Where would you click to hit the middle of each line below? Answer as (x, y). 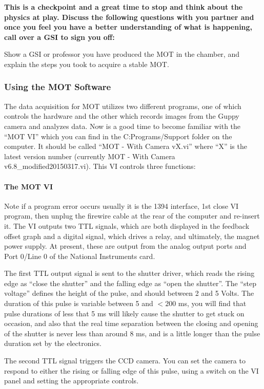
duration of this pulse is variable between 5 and (79, 303)
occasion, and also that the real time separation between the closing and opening (131, 323)
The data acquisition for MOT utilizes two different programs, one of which (123, 106)
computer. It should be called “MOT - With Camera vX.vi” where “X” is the (126, 146)
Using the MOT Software (58, 87)
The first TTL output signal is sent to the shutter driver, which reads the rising (129, 273)
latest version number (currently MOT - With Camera (90, 156)
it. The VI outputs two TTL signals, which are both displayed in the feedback (127, 225)
